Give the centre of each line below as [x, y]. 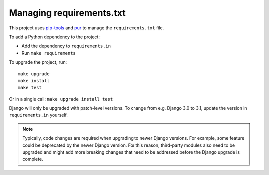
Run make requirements [49, 53]
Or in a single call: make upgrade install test [61, 99]
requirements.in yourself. [39, 115]
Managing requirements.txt [67, 13]
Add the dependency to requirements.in [66, 46]
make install [34, 81]
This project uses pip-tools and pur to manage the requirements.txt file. [87, 28]
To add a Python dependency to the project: [54, 37]
